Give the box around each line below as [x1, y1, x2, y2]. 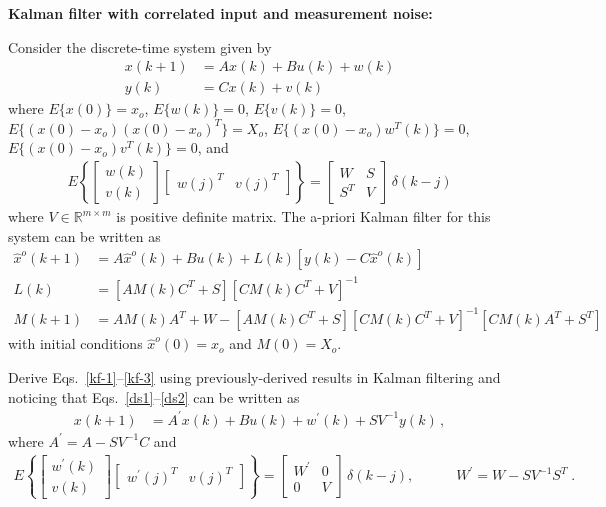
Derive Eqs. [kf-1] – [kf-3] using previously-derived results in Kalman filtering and [8, 366, 501, 387]
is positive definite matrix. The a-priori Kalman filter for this [116, 206, 491, 227]
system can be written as [8, 225, 161, 246]
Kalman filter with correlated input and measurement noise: [8, 3, 433, 23]
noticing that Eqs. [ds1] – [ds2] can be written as [8, 386, 300, 407]
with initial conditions [8, 333, 143, 354]
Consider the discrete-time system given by [8, 36, 272, 57]
